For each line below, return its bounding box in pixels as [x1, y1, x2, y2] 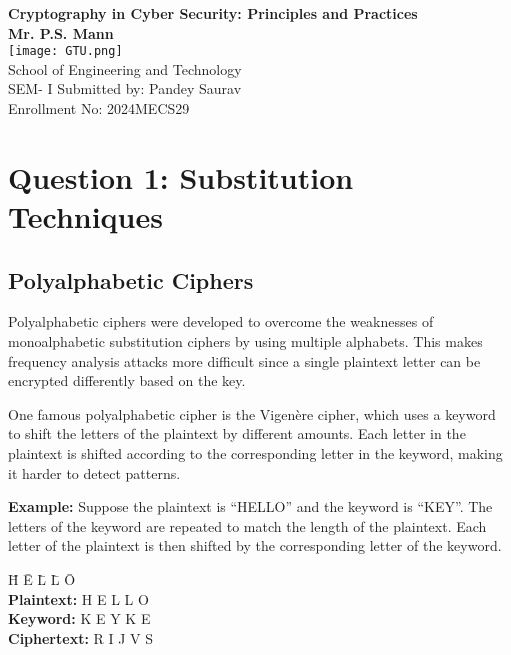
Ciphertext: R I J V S [8, 627, 154, 648]
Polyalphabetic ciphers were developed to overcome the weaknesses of [8, 311, 434, 332]
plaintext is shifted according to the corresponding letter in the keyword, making [8, 442, 503, 463]
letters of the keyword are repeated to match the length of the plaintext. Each [8, 515, 487, 536]
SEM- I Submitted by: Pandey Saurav [8, 78, 242, 99]
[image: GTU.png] [8, 44, 123, 59]
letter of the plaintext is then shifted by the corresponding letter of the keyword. [8, 535, 502, 556]
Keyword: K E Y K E [8, 608, 151, 629]
